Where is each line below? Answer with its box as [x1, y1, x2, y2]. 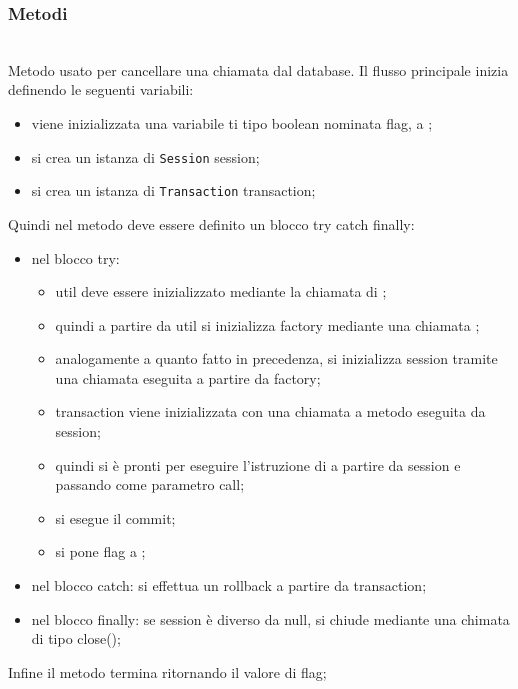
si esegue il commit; [55, 507, 176, 528]
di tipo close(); [31, 628, 121, 649]
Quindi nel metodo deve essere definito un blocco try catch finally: [8, 213, 415, 234]
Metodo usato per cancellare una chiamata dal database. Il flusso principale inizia [8, 59, 509, 80]
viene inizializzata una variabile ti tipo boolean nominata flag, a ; [31, 113, 433, 133]
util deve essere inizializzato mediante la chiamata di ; [55, 281, 387, 302]
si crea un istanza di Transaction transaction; [31, 180, 316, 201]
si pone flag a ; [55, 541, 146, 562]
